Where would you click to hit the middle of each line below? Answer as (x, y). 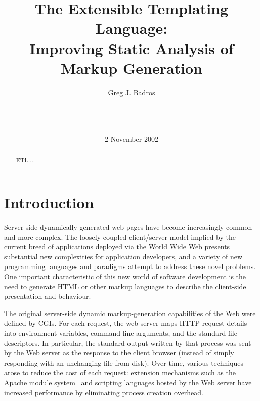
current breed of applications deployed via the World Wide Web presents (117, 247)
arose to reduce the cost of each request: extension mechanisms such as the (120, 372)
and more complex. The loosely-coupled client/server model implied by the (120, 236)
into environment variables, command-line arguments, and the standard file (121, 332)
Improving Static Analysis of (132, 48)
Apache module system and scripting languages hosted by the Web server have (128, 382)
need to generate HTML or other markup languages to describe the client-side (125, 286)
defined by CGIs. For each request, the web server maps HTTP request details (126, 323)
